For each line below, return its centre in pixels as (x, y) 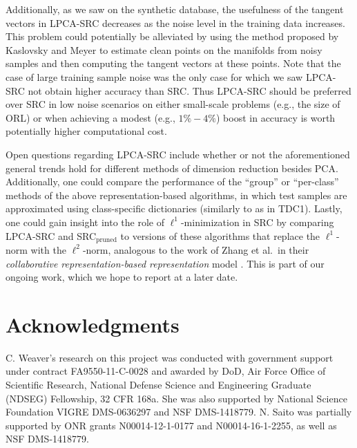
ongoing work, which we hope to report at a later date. (122, 277)
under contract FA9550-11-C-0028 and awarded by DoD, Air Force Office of (166, 371)
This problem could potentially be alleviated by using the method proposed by (172, 36)
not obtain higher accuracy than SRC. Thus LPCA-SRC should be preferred (190, 90)
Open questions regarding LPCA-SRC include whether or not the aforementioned (178, 154)
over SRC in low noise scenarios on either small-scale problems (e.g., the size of (173, 104)
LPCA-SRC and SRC (51, 235)
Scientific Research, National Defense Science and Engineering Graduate (158, 385)
